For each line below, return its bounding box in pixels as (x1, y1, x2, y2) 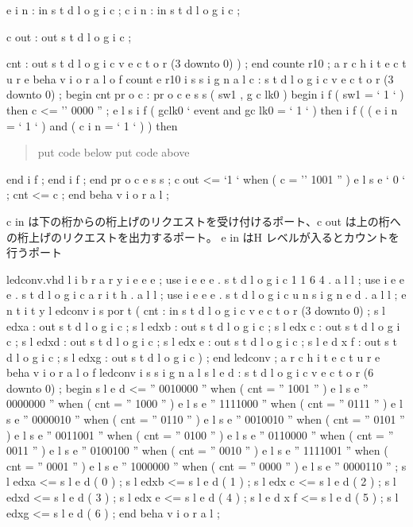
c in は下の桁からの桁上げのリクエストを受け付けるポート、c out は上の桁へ (6, 212, 401, 229)
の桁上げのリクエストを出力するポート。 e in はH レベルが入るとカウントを (6, 228, 399, 245)
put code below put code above (37, 144, 190, 161)
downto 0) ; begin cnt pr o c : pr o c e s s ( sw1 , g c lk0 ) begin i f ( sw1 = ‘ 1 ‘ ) (6, 86, 404, 103)
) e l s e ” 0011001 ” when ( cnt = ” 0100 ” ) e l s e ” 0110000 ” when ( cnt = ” (6, 426, 394, 443)
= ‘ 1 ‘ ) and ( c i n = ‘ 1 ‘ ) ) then (6, 117, 178, 134)
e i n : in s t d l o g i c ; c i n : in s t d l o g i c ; (6, 2, 241, 17)
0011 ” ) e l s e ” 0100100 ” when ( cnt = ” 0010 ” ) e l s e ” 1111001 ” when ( (6, 442, 388, 459)
